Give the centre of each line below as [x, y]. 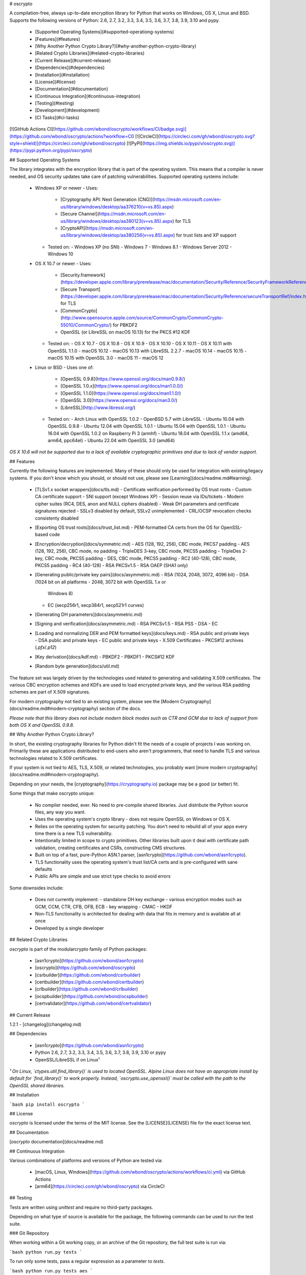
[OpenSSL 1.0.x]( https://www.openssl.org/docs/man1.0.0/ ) [122, 386]
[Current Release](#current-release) [73, 60]
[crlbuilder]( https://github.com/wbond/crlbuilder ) [86, 989]
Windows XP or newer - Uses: [67, 188]
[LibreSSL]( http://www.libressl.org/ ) [98, 407]
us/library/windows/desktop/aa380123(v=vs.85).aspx [117, 221]
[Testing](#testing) [55, 103]
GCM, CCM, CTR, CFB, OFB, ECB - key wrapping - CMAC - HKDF [104, 907]
